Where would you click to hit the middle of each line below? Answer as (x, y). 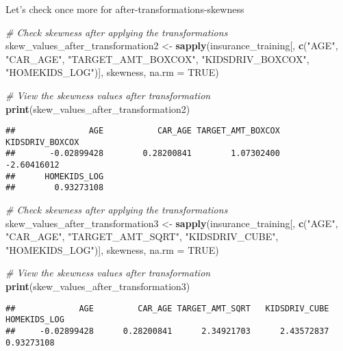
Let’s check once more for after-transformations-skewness (125, 9)
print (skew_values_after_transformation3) (98, 286)
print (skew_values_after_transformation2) (98, 108)
